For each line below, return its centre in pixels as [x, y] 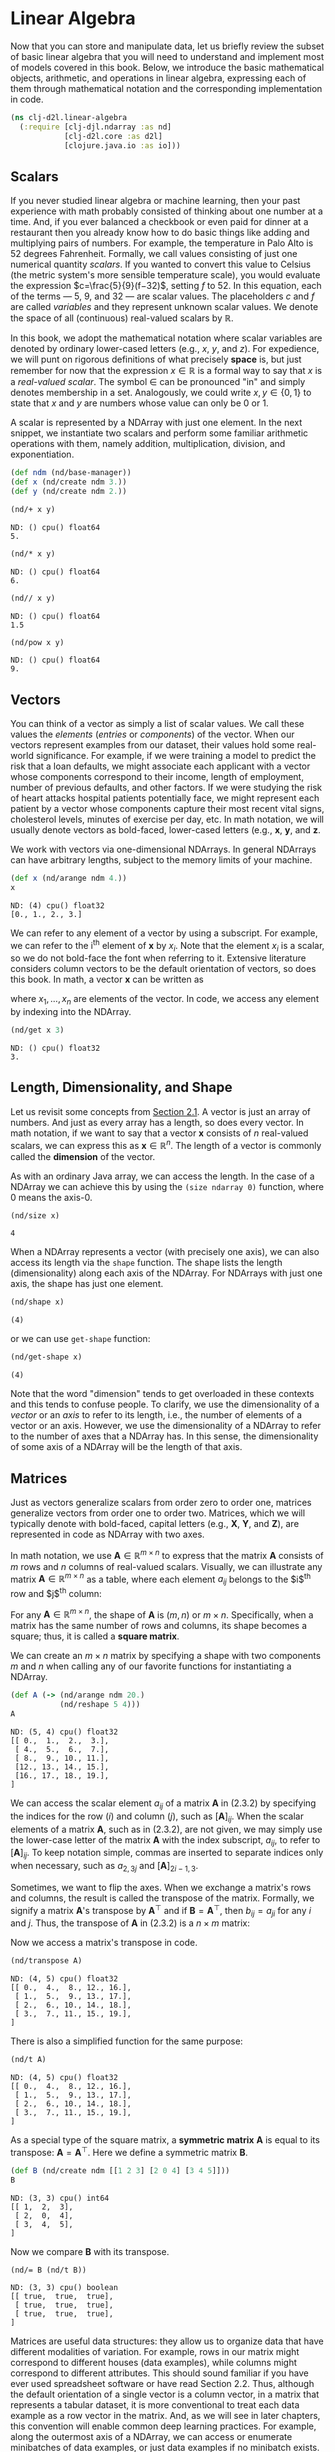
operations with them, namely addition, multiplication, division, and [148, 444]
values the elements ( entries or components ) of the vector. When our [152, 734]
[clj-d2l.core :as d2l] [113, 136]
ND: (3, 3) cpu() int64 [60, 2198]
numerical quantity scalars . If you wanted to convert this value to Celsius [161, 264]
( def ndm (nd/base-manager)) [71, 473]
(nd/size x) [35, 1215]
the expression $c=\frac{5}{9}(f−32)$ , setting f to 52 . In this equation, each [166, 286]
